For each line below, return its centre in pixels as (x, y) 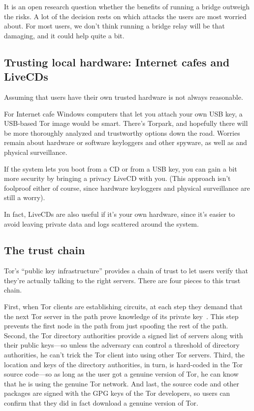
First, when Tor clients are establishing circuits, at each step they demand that (123, 307)
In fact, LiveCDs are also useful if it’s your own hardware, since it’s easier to (119, 214)
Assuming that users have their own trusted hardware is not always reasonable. (124, 97)
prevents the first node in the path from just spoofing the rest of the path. (116, 326)
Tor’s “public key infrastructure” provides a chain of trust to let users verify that (126, 271)
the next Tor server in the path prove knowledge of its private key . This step (121, 316)
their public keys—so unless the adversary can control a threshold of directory (122, 345)
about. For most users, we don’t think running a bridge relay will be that (114, 26)
